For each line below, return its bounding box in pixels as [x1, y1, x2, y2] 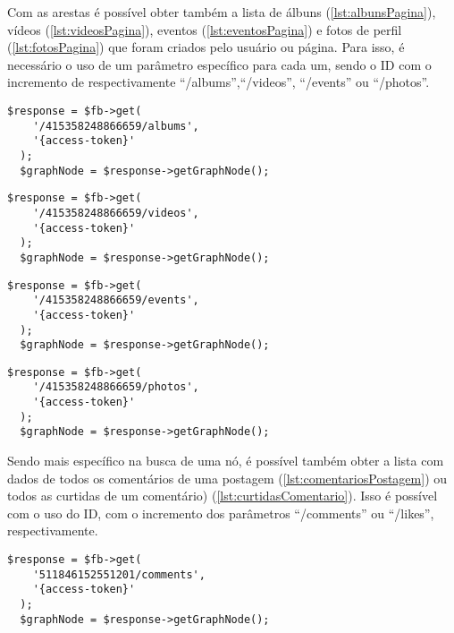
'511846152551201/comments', [32, 568, 206, 581]
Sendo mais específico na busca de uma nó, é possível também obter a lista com [7, 451, 444, 470]
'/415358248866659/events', [32, 294, 199, 307]
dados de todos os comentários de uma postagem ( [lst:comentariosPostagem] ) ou [7, 468, 448, 487]
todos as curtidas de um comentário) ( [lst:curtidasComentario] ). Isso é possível [7, 486, 438, 505]
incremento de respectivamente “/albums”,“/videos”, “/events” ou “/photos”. [7, 73, 430, 91]
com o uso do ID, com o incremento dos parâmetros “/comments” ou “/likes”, [7, 503, 434, 522]
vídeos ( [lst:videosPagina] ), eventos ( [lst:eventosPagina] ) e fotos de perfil [7, 20, 402, 38]
